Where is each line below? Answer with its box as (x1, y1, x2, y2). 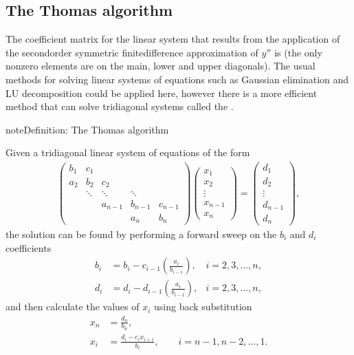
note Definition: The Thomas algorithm (5, 122, 169, 136)
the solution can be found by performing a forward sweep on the (5, 227, 277, 241)
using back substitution (154, 299, 252, 314)
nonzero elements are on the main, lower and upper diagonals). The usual (5, 58, 316, 73)
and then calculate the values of (5, 299, 140, 314)
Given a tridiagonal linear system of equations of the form (5, 145, 250, 160)
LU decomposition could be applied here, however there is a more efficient (5, 85, 318, 100)
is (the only (274, 45, 322, 59)
